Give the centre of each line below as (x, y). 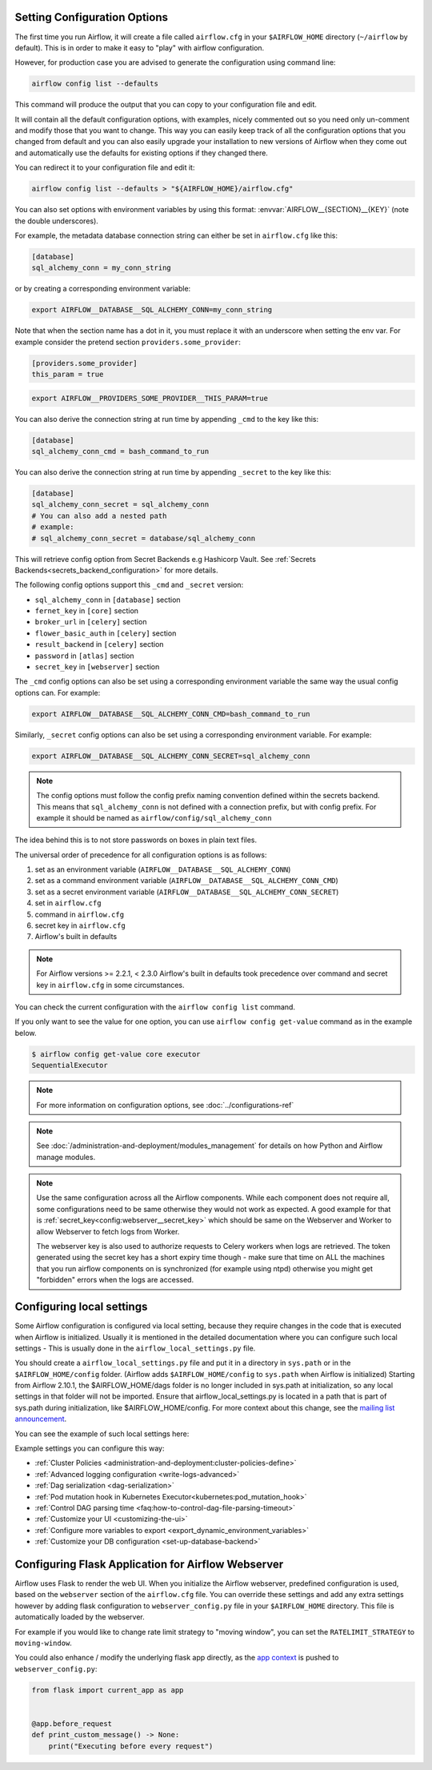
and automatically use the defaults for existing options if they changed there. (141, 153)
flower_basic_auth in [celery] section (106, 633)
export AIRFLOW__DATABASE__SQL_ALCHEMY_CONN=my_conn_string (152, 310)
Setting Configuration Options (91, 17)
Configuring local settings (81, 1307)
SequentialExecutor (70, 1066)
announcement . (41, 1419)
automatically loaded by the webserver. (80, 1617)
